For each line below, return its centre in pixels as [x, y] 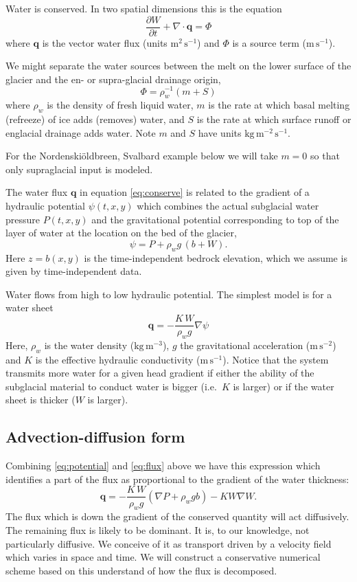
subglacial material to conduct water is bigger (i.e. [111, 386]
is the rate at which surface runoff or [274, 119]
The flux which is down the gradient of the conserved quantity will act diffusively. [177, 516]
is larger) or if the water [284, 386]
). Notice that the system [276, 359]
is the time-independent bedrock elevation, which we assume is [216, 257]
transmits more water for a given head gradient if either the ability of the [160, 373]
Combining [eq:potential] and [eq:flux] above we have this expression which [163, 466]
